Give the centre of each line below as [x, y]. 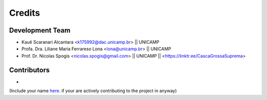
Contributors [29, 70]
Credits [25, 13]
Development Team [40, 30]
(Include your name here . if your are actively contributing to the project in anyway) [93, 91]
